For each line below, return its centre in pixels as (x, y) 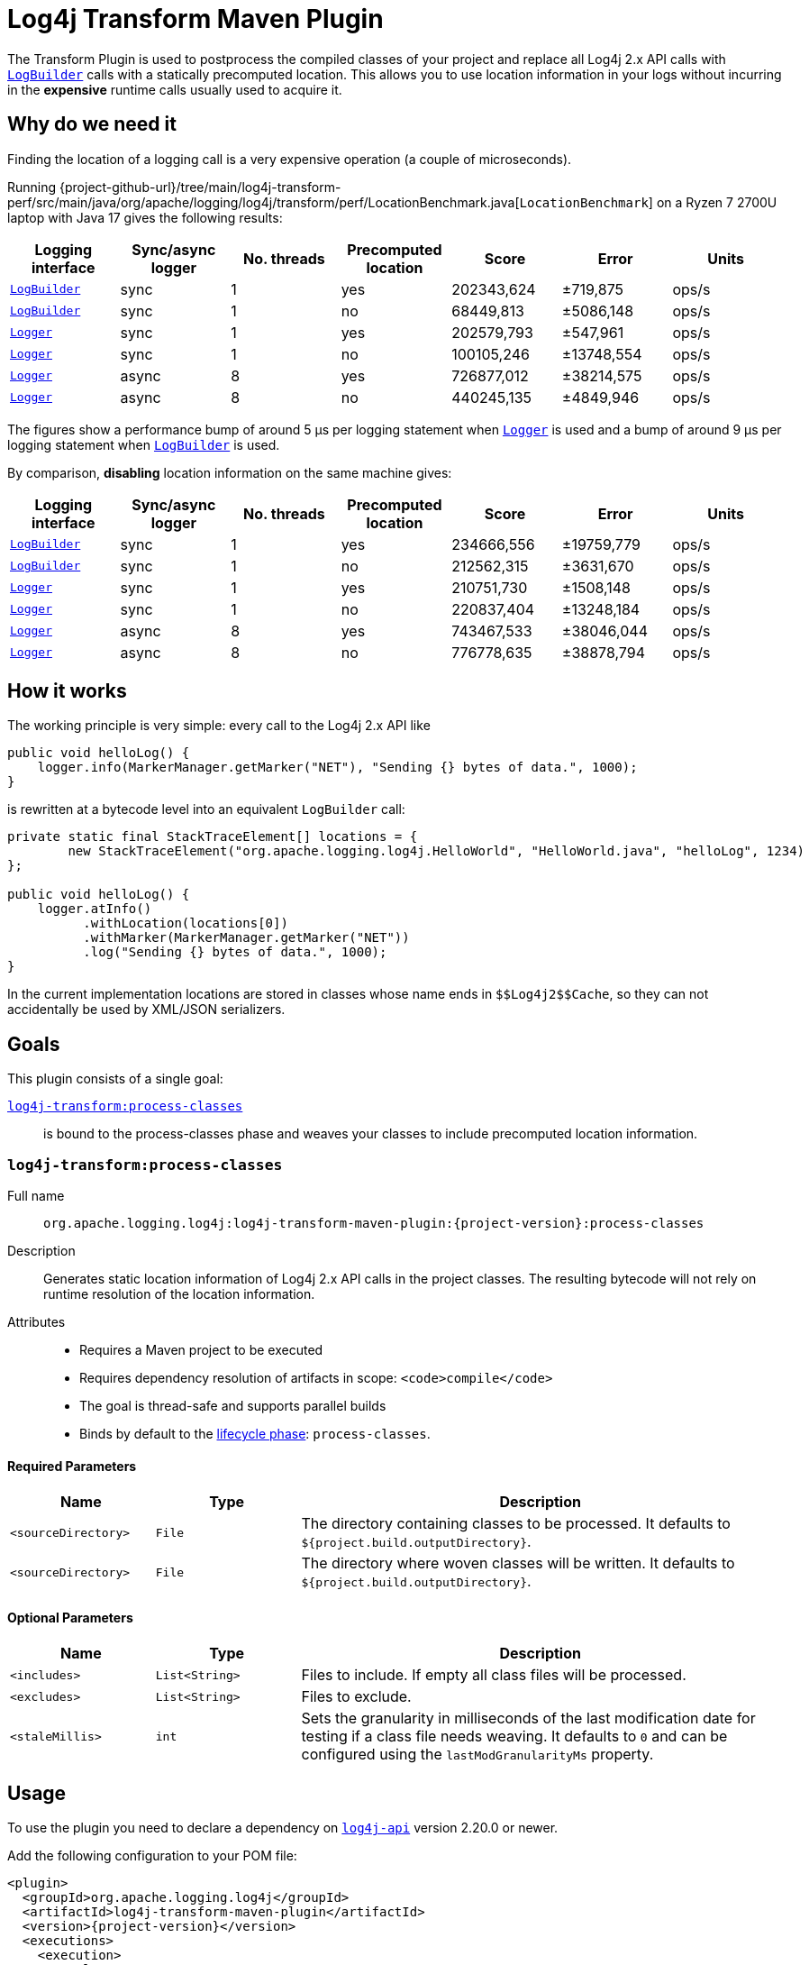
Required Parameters (72, 1466)
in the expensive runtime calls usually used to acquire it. (175, 89)
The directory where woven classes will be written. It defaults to (518, 1563)
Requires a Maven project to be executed (201, 1350)
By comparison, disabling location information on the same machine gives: (230, 472)
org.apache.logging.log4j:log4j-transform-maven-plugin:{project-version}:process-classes (374, 1224)
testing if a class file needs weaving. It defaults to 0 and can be (514, 1737)
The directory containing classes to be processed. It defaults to (516, 1524)
